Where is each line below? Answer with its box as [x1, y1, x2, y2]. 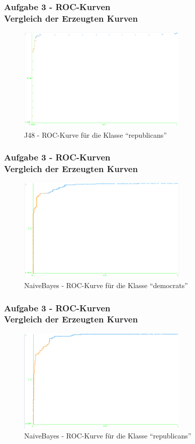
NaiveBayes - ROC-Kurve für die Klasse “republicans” [24, 430, 191, 441]
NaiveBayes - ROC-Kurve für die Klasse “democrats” [24, 280, 188, 290]
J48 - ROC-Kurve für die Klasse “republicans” [24, 129, 167, 140]
